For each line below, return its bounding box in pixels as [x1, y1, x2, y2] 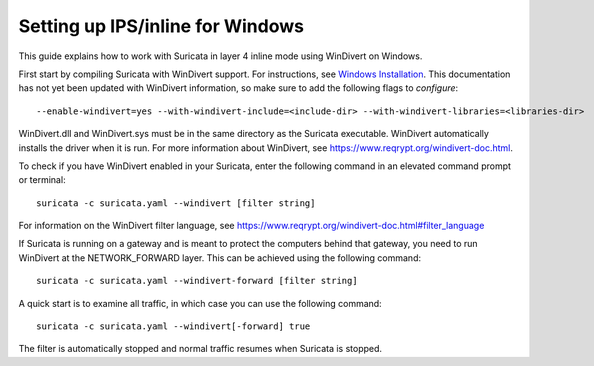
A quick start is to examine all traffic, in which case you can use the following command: [18, 297, 382, 309]
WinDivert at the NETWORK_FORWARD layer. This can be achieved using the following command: [18, 251, 422, 264]
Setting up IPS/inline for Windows [18, 15, 305, 37]
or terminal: [18, 174, 66, 186]
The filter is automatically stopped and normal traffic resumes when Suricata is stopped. [18, 343, 383, 355]
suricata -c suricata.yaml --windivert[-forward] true [36, 321, 311, 332]
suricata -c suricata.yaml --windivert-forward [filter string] [36, 275, 359, 287]
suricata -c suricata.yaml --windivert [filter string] [36, 197, 316, 209]
